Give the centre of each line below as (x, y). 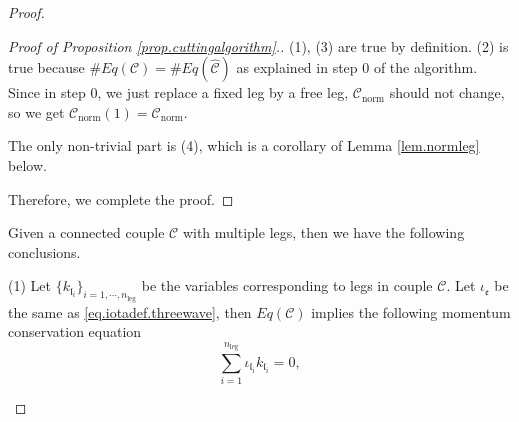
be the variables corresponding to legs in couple (287, 285)
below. (27, 164)
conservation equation (75, 331)
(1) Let (29, 285)
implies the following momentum (411, 311)
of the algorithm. (425, 67)
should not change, (447, 92)
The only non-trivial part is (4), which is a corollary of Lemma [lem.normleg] (244, 145)
